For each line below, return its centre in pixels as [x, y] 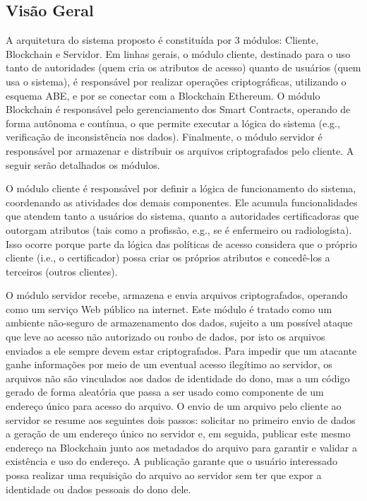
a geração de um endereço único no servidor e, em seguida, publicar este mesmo [178, 434]
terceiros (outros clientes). [62, 271]
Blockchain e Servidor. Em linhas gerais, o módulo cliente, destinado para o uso [178, 53]
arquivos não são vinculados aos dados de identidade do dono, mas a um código [178, 378]
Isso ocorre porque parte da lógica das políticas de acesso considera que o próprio [181, 243]
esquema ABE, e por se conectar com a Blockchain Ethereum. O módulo [163, 95]
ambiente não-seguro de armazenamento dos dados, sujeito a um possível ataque [179, 323]
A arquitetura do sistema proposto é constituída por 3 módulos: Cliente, [162, 40]
